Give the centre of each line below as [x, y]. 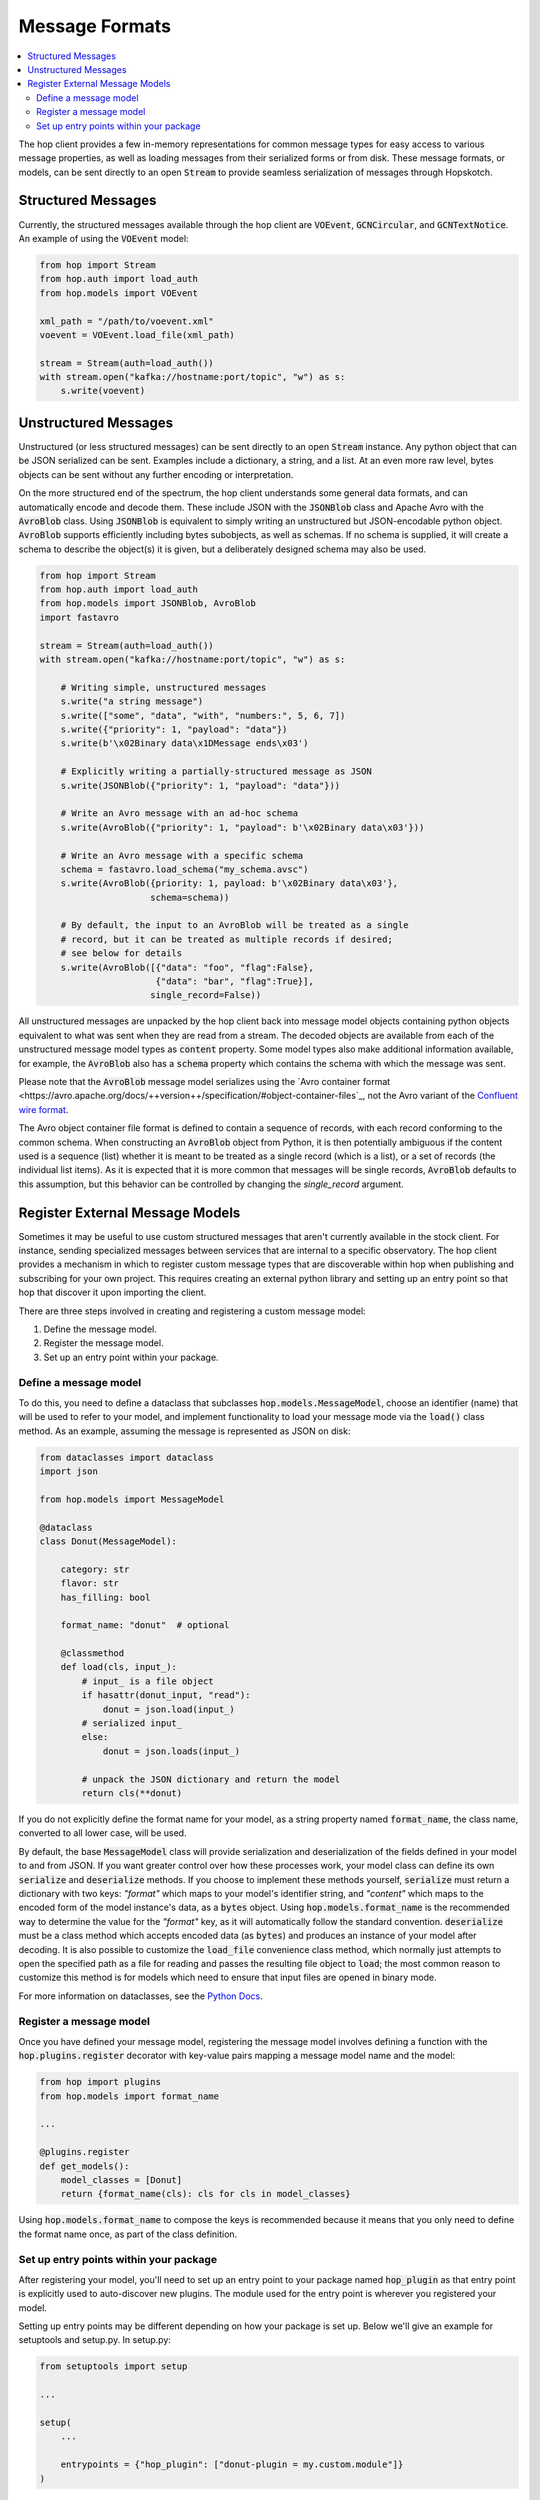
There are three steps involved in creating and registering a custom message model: [192, 1311]
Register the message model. [103, 1343]
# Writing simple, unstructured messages [163, 687]
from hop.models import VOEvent [119, 293]
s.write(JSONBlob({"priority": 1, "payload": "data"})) [200, 785]
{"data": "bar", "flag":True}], [234, 981]
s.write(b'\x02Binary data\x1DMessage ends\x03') [184, 743]
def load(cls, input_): [118, 1667]
